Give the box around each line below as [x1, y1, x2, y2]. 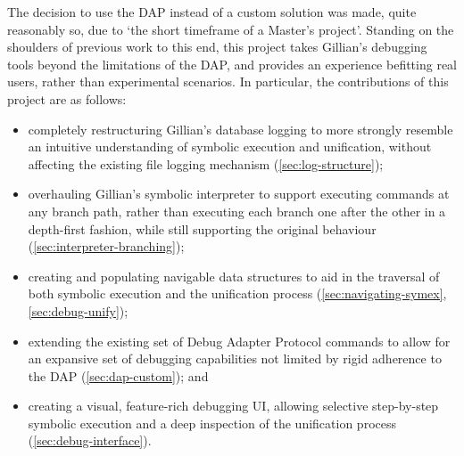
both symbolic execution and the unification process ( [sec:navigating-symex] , [28, 284, 447, 303]
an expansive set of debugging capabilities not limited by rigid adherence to [28, 349, 442, 368]
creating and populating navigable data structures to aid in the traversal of [28, 266, 440, 285]
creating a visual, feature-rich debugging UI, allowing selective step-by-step [28, 396, 439, 415]
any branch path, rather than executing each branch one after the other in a [28, 201, 446, 220]
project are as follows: [7, 89, 127, 108]
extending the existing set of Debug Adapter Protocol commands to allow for [28, 331, 451, 350]
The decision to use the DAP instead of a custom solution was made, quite [7, 3, 417, 20]
